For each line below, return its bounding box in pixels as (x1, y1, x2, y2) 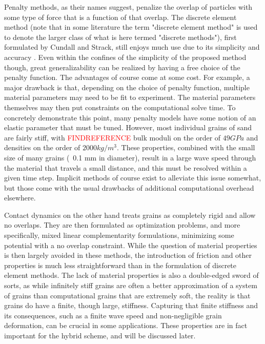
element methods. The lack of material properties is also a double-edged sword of (4, 270, 259, 280)
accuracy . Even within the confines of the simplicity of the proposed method (4, 51, 247, 62)
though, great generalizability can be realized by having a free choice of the (4, 62, 240, 72)
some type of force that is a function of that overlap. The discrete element (4, 11, 237, 22)
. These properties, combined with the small (117, 142, 255, 153)
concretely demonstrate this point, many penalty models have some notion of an (4, 112, 256, 123)
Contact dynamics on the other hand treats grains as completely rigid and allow (4, 209, 256, 220)
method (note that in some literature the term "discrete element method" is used (4, 22, 258, 32)
